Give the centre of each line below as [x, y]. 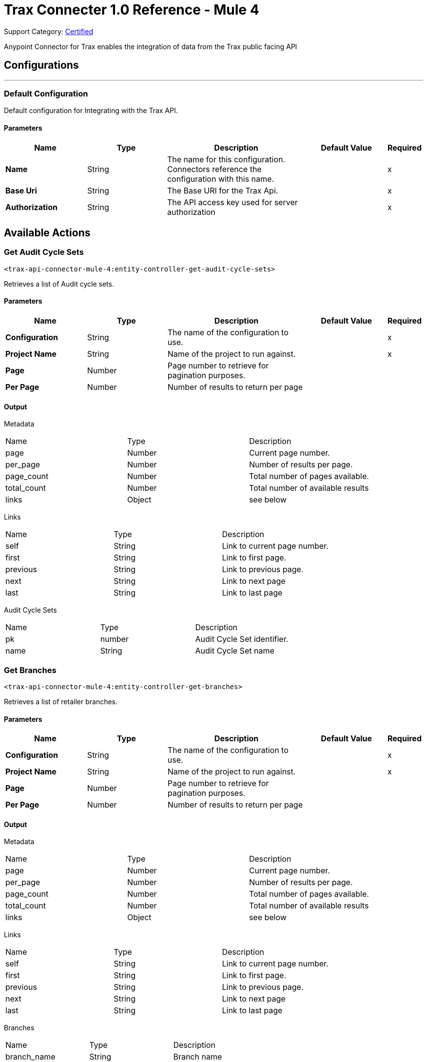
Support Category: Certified [49, 31]
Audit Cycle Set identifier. [242, 639]
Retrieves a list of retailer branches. [61, 701]
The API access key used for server [232, 202]
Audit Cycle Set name [235, 651]
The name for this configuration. [226, 159]
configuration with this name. [220, 179]
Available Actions [47, 232]
